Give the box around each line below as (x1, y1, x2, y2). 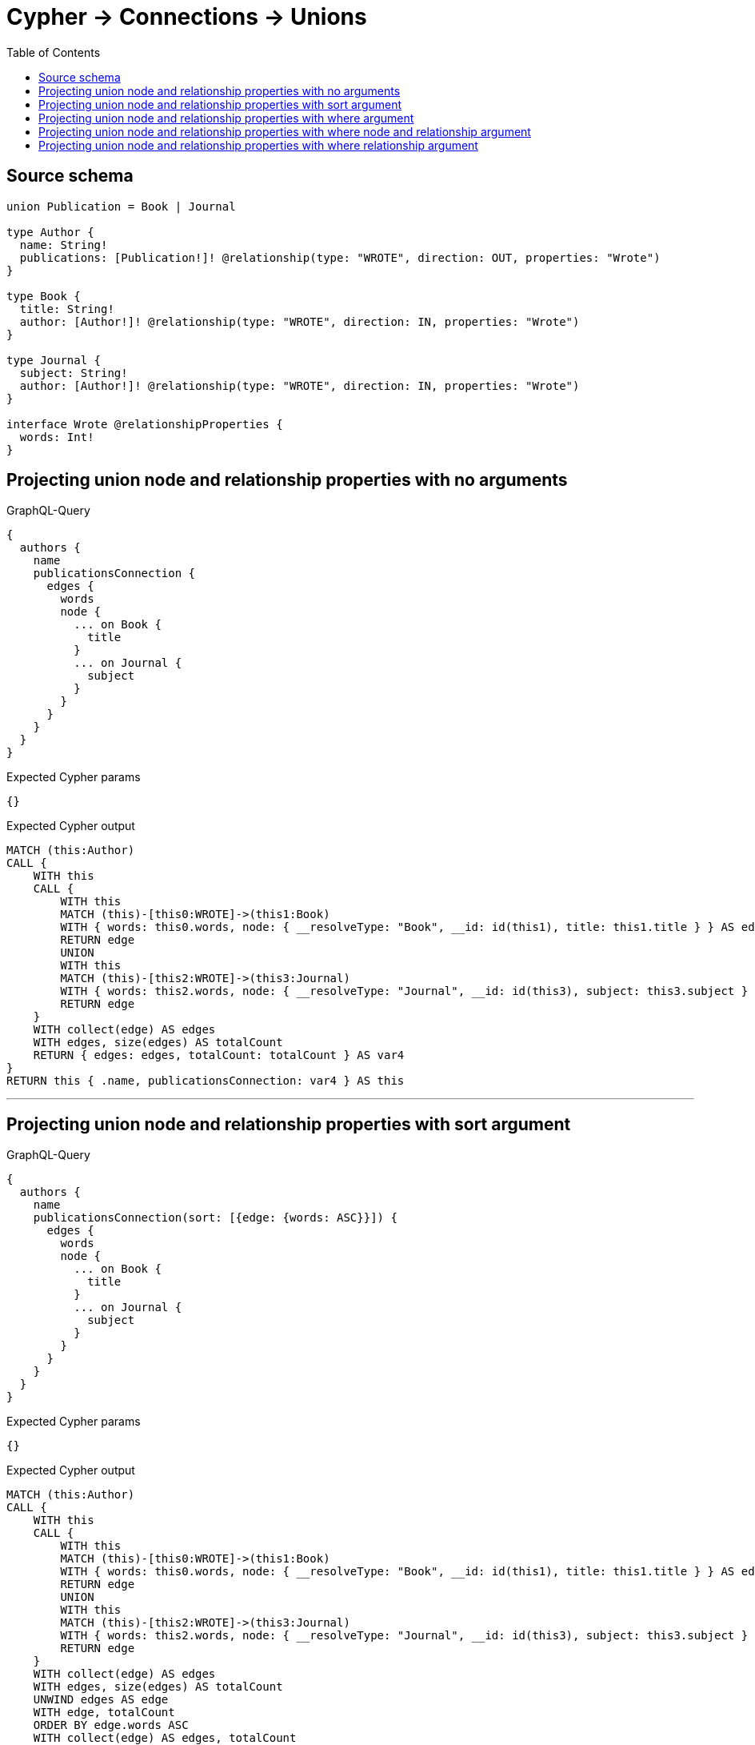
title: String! (19, 302, 114, 315)
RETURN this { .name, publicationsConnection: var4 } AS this (6, 1074, 405, 1088)
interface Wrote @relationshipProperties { (6, 417, 283, 431)
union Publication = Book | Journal (6, 199, 236, 213)
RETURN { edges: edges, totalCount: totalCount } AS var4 (33, 1049, 405, 1062)
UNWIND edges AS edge (33, 1693, 169, 1707)
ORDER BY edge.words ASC (33, 1719, 189, 1732)
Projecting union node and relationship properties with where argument (38, 110, 414, 125)
